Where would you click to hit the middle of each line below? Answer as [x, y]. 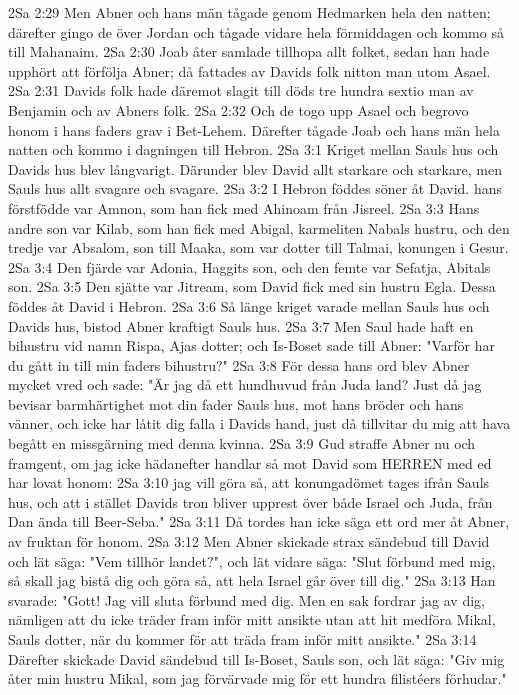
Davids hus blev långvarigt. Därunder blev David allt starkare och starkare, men [255, 168]
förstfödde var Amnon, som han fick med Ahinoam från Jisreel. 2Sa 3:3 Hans [244, 207]
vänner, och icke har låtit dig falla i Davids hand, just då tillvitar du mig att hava [259, 423]
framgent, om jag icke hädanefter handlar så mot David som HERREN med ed [250, 462]
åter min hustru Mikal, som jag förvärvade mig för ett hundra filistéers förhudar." [257, 678]
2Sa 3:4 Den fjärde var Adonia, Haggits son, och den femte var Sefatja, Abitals [249, 266]
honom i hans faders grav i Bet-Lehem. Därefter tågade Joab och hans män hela [254, 129]
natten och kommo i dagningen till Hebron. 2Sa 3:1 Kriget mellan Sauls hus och [253, 149]
